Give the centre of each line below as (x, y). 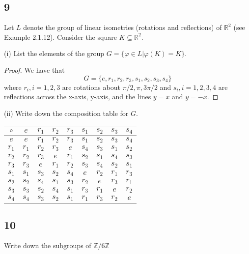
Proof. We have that (34, 70)
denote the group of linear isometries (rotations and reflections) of (123, 27)
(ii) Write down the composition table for (66, 113)
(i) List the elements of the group (54, 53)
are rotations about (91, 87)
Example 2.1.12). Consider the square (60, 37)
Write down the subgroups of (48, 245)
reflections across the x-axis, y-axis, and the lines (78, 97)
